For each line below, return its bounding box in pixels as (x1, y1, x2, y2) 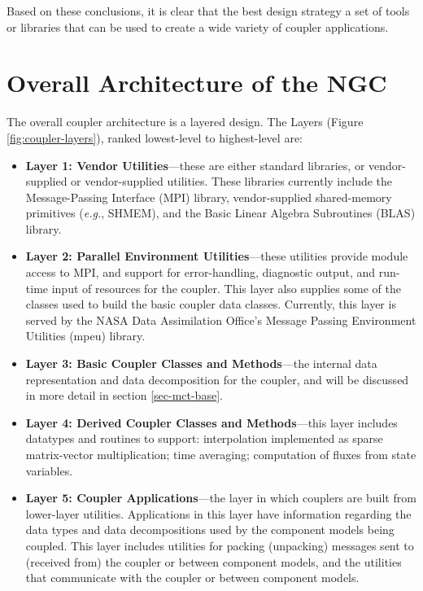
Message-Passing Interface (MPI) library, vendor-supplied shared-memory (25, 188, 392, 205)
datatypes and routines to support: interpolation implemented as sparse (25, 430, 383, 447)
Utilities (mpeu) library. (25, 327, 146, 344)
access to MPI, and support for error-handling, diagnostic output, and (25, 264, 376, 281)
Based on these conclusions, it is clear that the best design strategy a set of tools (7, 2, 410, 19)
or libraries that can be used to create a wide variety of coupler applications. (7, 18, 389, 35)
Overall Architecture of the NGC (7, 66, 387, 99)
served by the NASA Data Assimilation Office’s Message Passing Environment (25, 311, 416, 328)
